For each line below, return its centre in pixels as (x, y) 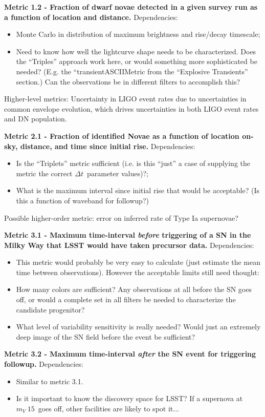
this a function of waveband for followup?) (82, 200)
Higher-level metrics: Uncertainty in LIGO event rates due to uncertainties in (125, 99)
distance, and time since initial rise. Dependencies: (108, 146)
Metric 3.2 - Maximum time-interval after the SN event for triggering (130, 354)
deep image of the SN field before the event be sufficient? (106, 336)
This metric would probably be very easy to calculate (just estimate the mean (138, 262)
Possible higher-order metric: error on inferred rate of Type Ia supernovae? (121, 217)
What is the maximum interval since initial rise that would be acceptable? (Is (138, 190)
